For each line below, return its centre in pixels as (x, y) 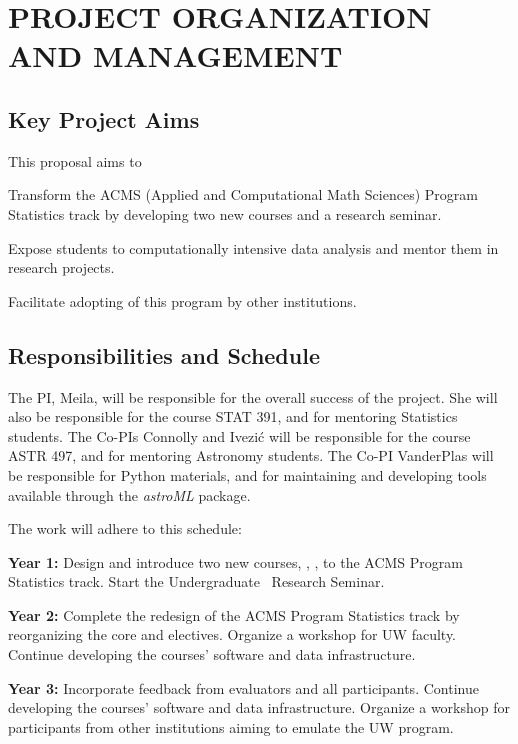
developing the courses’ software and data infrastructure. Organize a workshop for (259, 707)
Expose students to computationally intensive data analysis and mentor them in (253, 247)
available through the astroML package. (129, 494)
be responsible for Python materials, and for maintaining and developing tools (247, 474)
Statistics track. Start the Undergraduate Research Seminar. (196, 581)
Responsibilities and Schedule (164, 354)
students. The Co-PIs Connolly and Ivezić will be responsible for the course (239, 435)
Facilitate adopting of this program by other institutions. (182, 300)
